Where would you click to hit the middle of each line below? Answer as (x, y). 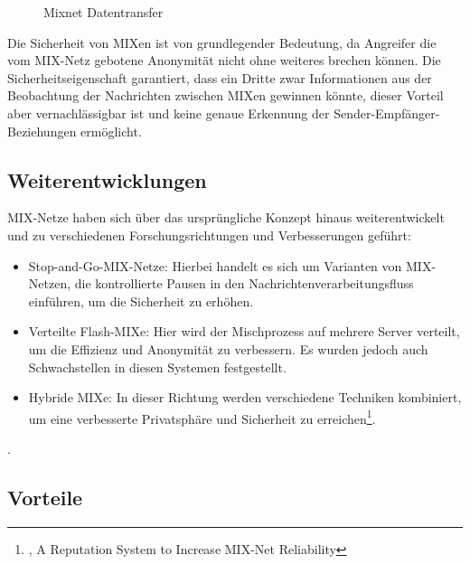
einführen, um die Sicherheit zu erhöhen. (141, 301)
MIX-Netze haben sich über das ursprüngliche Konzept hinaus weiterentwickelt (226, 217)
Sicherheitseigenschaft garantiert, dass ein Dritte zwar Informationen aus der (220, 77)
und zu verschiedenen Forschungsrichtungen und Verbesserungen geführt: (209, 235)
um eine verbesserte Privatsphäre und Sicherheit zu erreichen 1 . (202, 417)
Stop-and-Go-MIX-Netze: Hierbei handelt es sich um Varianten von (215, 265)
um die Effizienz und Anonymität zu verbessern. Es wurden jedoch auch (228, 348)
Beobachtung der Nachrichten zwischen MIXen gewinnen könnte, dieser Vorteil (226, 95)
